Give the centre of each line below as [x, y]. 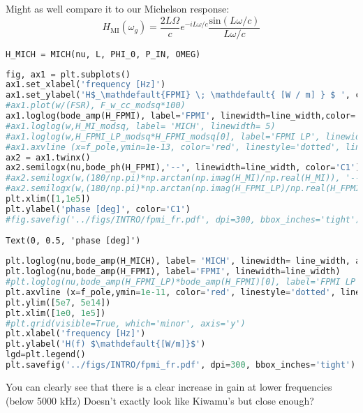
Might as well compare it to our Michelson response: [118, 8]
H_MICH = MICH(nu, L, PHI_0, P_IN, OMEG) [103, 54]
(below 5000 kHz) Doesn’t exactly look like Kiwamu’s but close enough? [160, 400]
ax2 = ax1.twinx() [48, 157]
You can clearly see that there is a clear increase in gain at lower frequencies [169, 386]
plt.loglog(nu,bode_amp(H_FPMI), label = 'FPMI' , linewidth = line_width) [173, 272]
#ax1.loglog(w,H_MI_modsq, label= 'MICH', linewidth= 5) [141, 126]
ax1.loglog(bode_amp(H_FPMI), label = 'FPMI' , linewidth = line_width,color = [181, 116]
